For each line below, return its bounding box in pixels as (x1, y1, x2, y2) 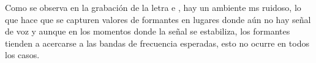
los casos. (5, 48, 40, 61)
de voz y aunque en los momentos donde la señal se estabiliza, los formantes (5, 25, 290, 38)
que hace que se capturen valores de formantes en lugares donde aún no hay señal (5, 13, 311, 25)
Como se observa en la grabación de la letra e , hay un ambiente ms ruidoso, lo (5, 1, 301, 13)
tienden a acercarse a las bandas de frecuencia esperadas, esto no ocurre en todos (5, 36, 309, 49)
